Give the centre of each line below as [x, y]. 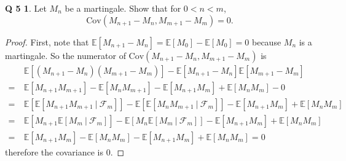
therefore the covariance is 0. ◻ [65, 151]
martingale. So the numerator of [65, 55]
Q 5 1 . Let [26, 8]
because [266, 41]
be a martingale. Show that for [123, 8]
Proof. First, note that [47, 41]
